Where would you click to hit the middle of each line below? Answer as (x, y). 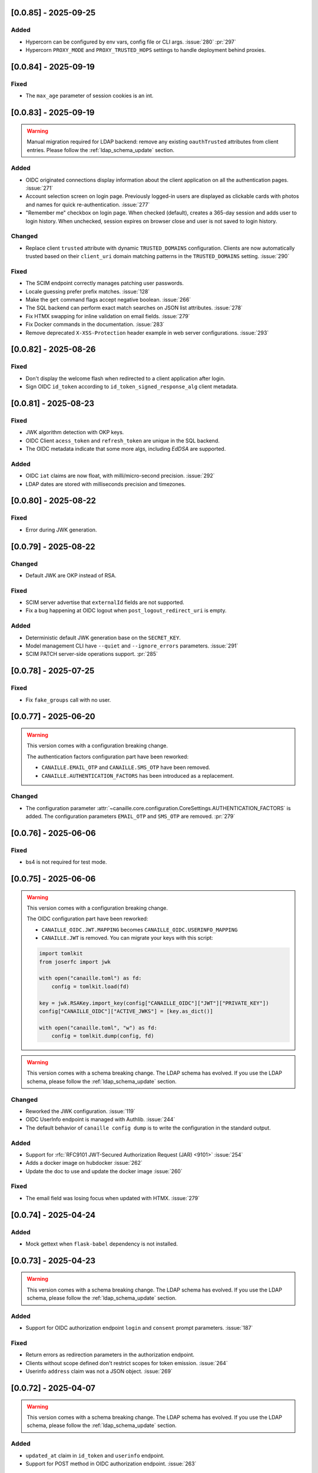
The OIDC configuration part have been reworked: (87, 919)
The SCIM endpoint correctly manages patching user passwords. (105, 283)
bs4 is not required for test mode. (66, 862)
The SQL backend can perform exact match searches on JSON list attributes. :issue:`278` (134, 308)
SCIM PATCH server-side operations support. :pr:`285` (92, 654)
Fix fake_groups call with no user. (68, 700)
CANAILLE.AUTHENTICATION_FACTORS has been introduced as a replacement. (138, 775)
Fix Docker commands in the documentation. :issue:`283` (95, 325)
